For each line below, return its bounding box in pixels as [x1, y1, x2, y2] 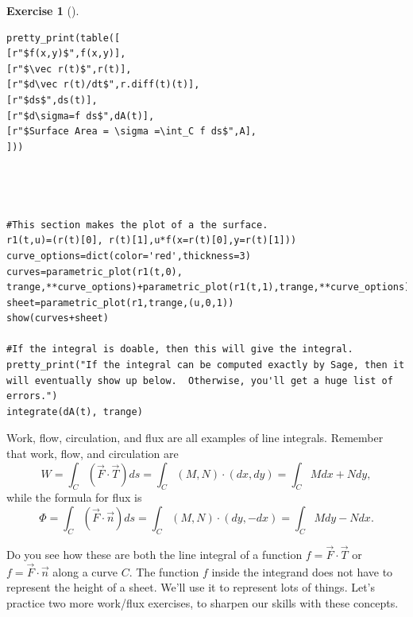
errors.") [6, 390, 58, 402]
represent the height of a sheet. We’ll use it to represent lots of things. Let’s [6, 579, 376, 596]
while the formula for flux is [6, 489, 142, 506]
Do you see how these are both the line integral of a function [6, 546, 303, 563]
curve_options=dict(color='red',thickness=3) [6, 250, 251, 262]
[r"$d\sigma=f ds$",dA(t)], [6, 110, 155, 122]
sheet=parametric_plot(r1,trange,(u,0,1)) [6, 297, 234, 308]
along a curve [52, 563, 118, 580]
